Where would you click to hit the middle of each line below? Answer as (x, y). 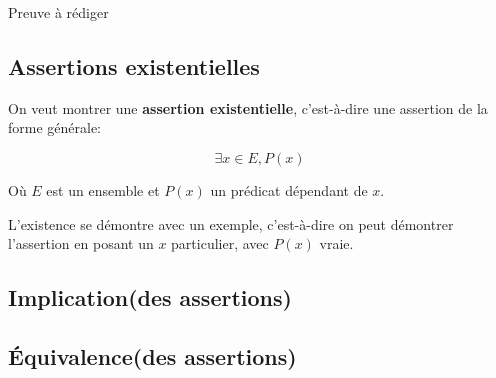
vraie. (336, 243)
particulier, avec (220, 243)
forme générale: (55, 127)
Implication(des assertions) (150, 297)
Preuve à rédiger (58, 12)
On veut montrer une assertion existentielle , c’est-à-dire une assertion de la (248, 107)
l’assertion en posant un (81, 243)
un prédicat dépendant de (289, 189)
